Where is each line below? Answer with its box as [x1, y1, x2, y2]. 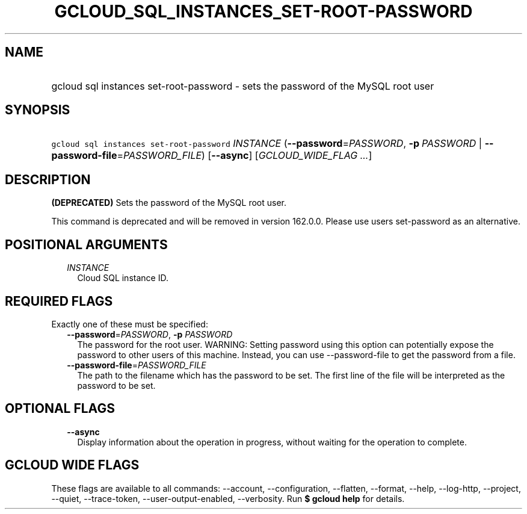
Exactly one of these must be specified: [51, 318, 208, 329]
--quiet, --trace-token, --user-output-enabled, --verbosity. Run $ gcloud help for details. [51, 493, 405, 504]
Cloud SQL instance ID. [77, 273, 168, 283]
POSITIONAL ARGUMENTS [5, 237, 168, 252]
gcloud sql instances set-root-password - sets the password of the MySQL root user [51, 79, 434, 92]
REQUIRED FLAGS [5, 293, 113, 309]
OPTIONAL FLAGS [5, 401, 115, 416]
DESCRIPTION [5, 172, 91, 187]
